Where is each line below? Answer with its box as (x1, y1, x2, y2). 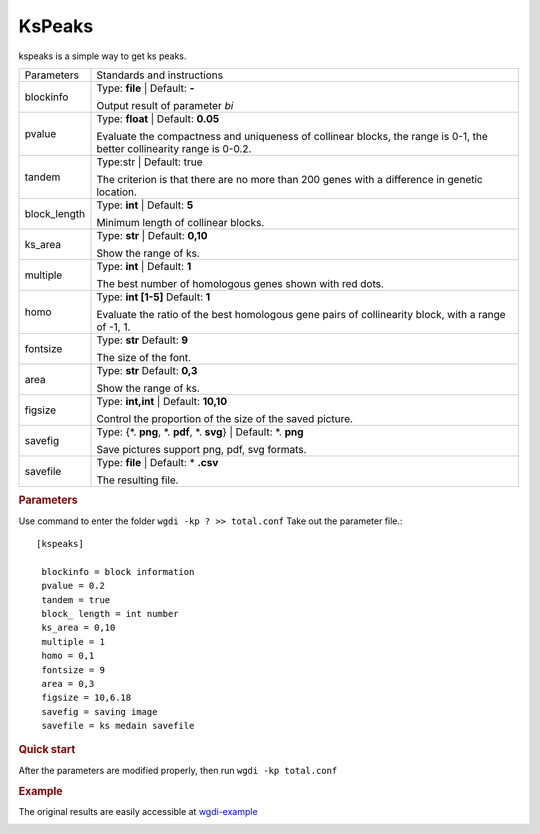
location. (96, 185, 137, 199)
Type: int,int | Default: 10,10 (96, 394, 228, 408)
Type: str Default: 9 (96, 333, 189, 347)
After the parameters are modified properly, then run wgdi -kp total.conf (18, 764, 338, 776)
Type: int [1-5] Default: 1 (96, 290, 211, 304)
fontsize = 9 (41, 664, 105, 675)
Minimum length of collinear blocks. (96, 215, 265, 229)
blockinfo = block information (41, 566, 195, 577)
